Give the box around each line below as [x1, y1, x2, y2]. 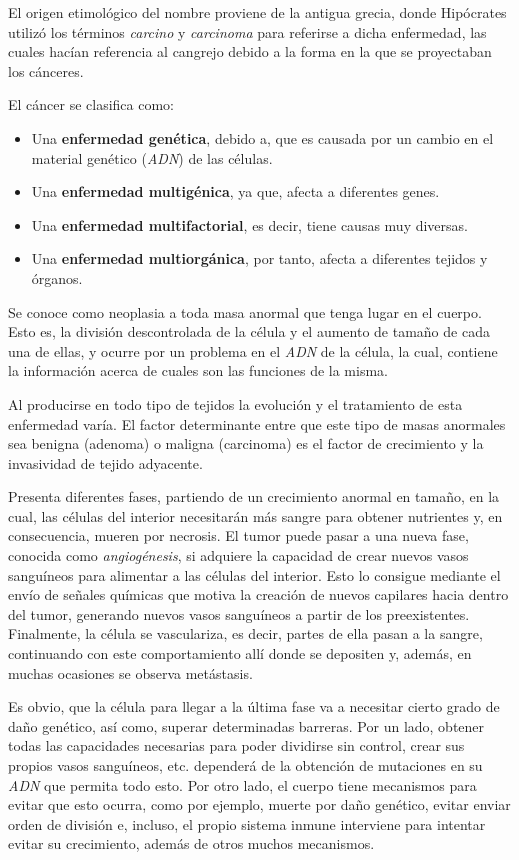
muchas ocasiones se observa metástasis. [8, 662, 253, 683]
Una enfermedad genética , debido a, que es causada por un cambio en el [31, 127, 494, 148]
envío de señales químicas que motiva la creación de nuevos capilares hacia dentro [8, 584, 509, 605]
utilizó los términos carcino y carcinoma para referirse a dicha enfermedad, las [8, 21, 487, 42]
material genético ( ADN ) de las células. [31, 147, 273, 168]
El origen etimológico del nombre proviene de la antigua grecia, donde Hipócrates [8, 2, 507, 22]
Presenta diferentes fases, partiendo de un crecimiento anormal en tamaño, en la [8, 486, 500, 507]
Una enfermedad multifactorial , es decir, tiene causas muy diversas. [31, 214, 468, 235]
